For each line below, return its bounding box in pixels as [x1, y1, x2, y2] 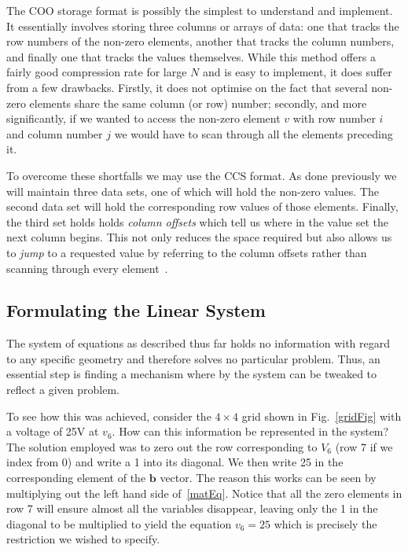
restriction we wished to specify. [6, 531, 160, 547]
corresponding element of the [6, 469, 146, 486]
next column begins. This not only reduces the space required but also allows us [6, 229, 392, 245]
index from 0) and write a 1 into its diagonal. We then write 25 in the [6, 454, 344, 470]
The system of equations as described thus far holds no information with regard [6, 335, 391, 351]
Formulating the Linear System [6, 298, 266, 322]
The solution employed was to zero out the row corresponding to [6, 438, 318, 454]
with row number [292, 110, 376, 127]
